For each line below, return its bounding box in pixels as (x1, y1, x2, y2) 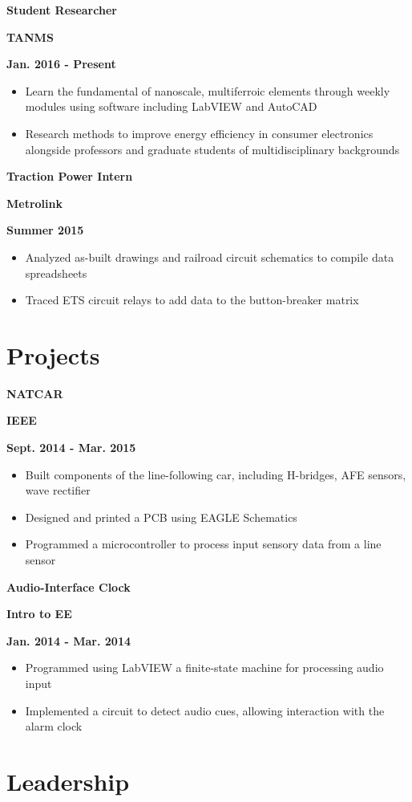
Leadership (6, 764, 130, 797)
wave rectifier (25, 482, 91, 499)
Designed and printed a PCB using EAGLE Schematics (25, 508, 297, 525)
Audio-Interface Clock (6, 578, 131, 595)
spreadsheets (25, 264, 87, 281)
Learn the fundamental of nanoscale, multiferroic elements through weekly (25, 82, 390, 99)
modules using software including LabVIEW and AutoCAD (25, 98, 317, 115)
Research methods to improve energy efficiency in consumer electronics (25, 124, 374, 141)
